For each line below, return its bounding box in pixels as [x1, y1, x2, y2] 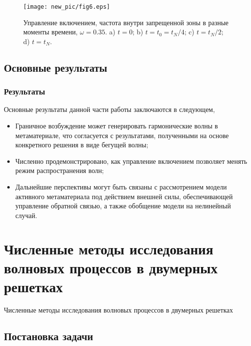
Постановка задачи [4, 328, 94, 343]
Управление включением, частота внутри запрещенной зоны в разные [23, 17, 229, 27]
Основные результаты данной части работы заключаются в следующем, [4, 104, 215, 114]
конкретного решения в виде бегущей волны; [15, 140, 148, 150]
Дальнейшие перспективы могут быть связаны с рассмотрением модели [15, 182, 227, 191]
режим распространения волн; [15, 165, 104, 175]
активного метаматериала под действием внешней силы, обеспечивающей [15, 191, 233, 201]
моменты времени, [23, 27, 78, 37]
